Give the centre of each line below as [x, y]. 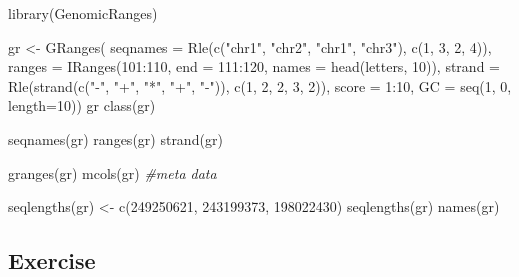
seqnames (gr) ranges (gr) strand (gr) [115, 138]
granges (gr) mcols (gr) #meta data [112, 172]
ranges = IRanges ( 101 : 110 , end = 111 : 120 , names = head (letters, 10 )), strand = [254, 66]
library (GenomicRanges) [83, 13]
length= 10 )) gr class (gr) [82, 105]
